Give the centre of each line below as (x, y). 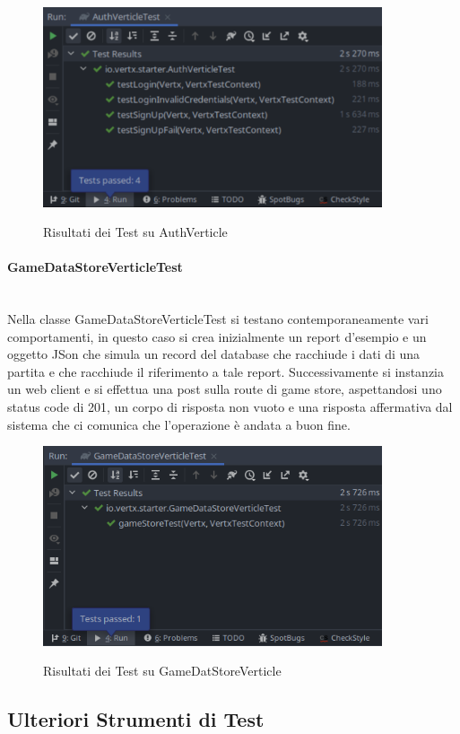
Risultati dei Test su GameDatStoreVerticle (162, 671)
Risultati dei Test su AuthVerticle (135, 232)
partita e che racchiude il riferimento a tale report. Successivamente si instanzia (226, 371)
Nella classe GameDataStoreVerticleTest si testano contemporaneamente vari (218, 319)
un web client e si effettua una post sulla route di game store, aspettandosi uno (225, 389)
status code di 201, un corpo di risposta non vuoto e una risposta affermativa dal (230, 407)
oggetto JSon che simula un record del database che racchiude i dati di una (214, 354)
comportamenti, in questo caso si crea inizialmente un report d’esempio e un (217, 336)
